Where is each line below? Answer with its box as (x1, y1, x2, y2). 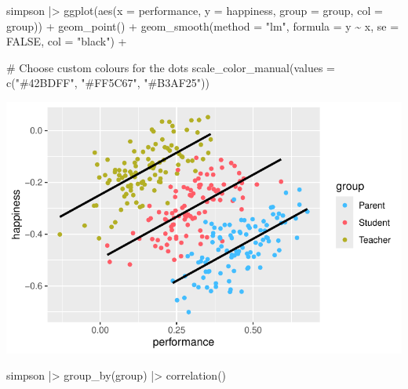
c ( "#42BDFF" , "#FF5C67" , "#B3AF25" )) (6, 75, 209, 91)
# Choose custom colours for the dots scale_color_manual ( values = (6, 59, 336, 75)
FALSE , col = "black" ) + (6, 33, 127, 49)
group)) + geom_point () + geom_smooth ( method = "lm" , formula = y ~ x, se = (6, 17, 399, 34)
